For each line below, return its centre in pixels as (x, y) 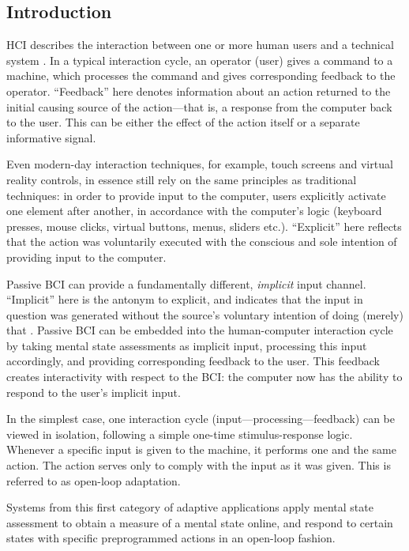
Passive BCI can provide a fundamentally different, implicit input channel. (186, 283)
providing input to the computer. (86, 257)
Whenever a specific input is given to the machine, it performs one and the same (201, 449)
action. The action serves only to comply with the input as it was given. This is (199, 465)
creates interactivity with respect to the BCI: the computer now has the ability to (204, 377)
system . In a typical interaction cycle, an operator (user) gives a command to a (200, 60)
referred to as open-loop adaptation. (94, 480)
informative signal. (51, 137)
